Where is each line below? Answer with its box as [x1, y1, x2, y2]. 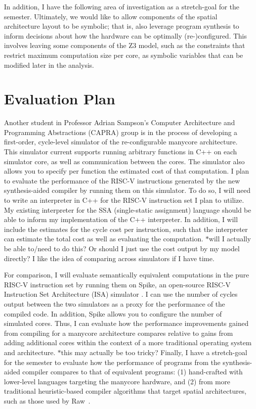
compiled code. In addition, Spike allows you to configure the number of [4, 308, 222, 318]
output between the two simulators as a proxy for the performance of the [4, 298, 225, 309]
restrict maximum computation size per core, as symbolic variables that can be [4, 49, 243, 60]
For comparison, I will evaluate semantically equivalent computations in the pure [4, 270, 249, 280]
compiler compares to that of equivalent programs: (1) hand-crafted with [22, 366, 243, 377]
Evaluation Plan [4, 89, 116, 109]
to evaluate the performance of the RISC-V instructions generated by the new [4, 175, 240, 185]
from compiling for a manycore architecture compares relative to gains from [4, 327, 233, 338]
